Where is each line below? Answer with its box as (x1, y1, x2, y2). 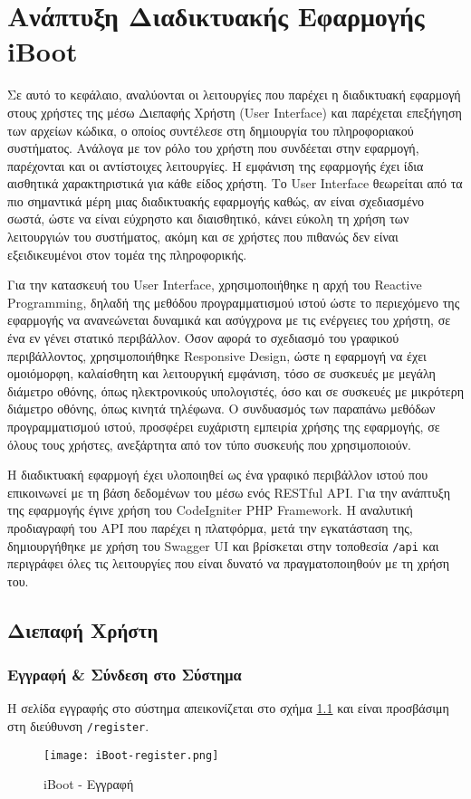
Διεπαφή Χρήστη (7, 615, 159, 643)
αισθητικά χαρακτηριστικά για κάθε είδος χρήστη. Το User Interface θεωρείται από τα (7, 174, 463, 193)
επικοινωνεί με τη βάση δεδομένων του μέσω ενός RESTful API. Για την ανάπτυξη (7, 482, 451, 501)
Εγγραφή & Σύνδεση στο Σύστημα (7, 663, 242, 686)
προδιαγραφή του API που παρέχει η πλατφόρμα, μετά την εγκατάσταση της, (7, 518, 413, 537)
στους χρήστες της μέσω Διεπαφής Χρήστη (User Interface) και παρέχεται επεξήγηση (7, 102, 462, 121)
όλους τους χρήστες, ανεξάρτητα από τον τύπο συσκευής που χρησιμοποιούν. (7, 434, 411, 453)
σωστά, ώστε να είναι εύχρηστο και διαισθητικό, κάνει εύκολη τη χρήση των (7, 209, 409, 228)
